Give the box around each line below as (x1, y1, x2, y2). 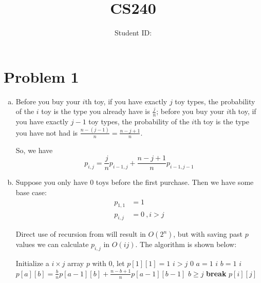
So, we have (15, 144, 53, 155)
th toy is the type (194, 116, 249, 127)
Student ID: (114, 27, 152, 38)
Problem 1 (4, 66, 79, 87)
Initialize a (15, 258, 49, 269)
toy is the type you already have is (41, 106, 150, 117)
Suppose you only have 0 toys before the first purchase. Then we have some (15, 177, 254, 187)
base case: (15, 187, 47, 198)
